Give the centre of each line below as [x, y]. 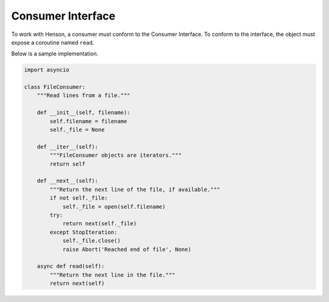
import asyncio [47, 70]
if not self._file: [79, 198]
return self [67, 164]
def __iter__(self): [68, 147]
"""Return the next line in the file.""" [112, 275]
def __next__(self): [68, 181]
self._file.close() [92, 241]
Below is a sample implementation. [55, 54]
